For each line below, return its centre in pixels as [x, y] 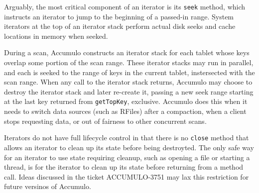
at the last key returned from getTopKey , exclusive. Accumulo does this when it [126, 101]
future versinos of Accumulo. [48, 186]
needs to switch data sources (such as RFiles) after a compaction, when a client [125, 111]
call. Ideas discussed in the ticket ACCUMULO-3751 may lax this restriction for [127, 176]
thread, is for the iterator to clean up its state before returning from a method [124, 167]
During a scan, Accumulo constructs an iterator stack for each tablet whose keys [127, 52]
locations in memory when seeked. [56, 36]
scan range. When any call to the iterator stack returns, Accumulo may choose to [128, 82]
